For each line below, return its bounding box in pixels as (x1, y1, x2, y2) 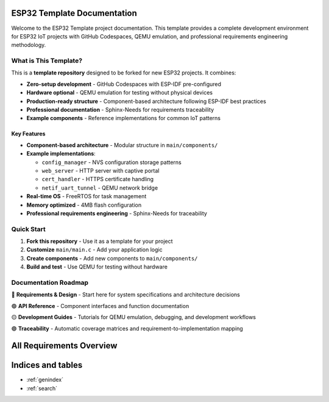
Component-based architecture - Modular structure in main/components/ (26, 141, 218, 149)
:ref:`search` (26, 384, 58, 392)
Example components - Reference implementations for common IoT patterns (26, 115, 221, 122)
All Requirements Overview (11, 340, 118, 351)
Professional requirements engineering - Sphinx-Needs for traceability (26, 209, 207, 217)
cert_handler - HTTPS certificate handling (41, 176, 154, 183)
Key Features (11, 130, 46, 137)
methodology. (11, 41, 46, 49)
